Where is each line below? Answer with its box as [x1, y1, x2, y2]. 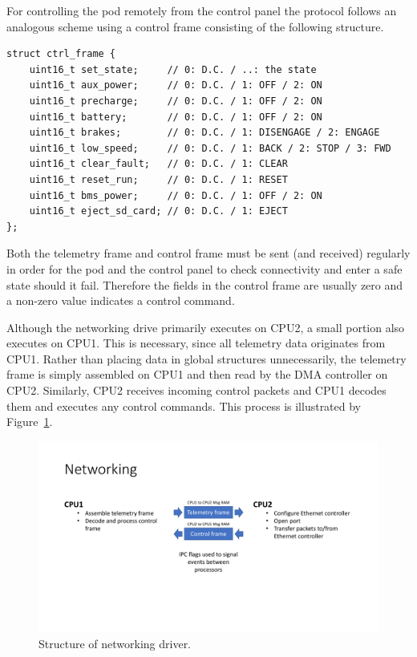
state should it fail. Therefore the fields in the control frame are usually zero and [6, 276, 403, 293]
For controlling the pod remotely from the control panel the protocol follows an [6, 2, 397, 18]
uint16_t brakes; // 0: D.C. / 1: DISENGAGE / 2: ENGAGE [29, 127, 380, 139]
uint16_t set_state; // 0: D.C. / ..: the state [29, 63, 317, 75]
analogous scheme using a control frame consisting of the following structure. [6, 18, 384, 34]
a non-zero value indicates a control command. [6, 292, 235, 309]
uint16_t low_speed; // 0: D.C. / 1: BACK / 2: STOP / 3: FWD [29, 142, 391, 154]
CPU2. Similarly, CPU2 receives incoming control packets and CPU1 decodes [6, 382, 387, 399]
